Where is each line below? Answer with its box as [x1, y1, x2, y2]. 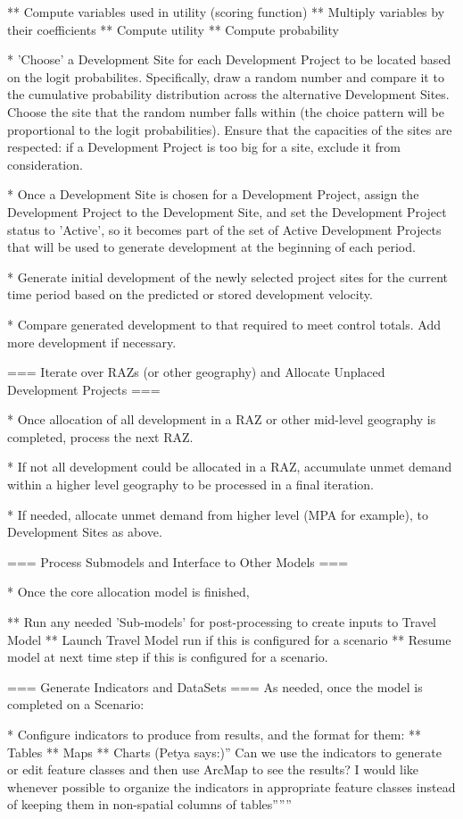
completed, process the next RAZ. [7, 427, 194, 446]
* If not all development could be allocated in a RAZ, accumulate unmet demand [7, 457, 452, 476]
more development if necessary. [7, 332, 177, 351]
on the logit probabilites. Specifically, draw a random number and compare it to [7, 67, 444, 86]
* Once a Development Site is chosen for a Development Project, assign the [7, 185, 419, 204]
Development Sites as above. [7, 522, 162, 541]
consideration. [7, 155, 83, 173]
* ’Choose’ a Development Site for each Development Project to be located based [7, 50, 451, 69]
